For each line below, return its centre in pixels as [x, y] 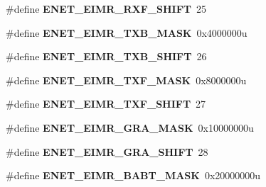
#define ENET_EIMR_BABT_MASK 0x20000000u [133, 175]
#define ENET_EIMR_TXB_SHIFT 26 [106, 56]
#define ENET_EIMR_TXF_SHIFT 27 [106, 104]
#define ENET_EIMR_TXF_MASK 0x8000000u [126, 80]
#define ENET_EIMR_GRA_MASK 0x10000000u [130, 127]
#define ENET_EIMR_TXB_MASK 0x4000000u [127, 32]
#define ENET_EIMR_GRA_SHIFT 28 [107, 151]
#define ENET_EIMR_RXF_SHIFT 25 [106, 8]
